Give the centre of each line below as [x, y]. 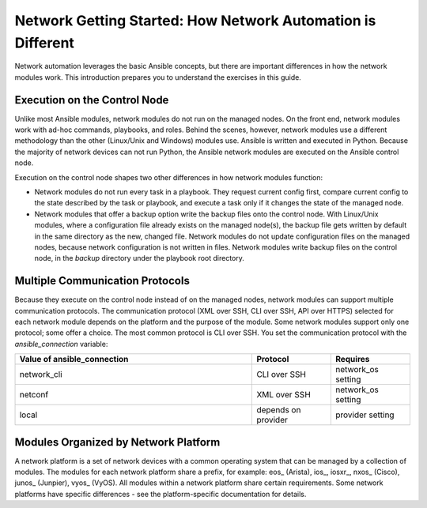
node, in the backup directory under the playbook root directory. [140, 258]
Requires [352, 359]
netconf [34, 395]
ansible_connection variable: [61, 344]
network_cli [41, 374]
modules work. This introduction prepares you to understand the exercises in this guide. [158, 77]
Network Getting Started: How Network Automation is [195, 21]
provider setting [365, 415]
